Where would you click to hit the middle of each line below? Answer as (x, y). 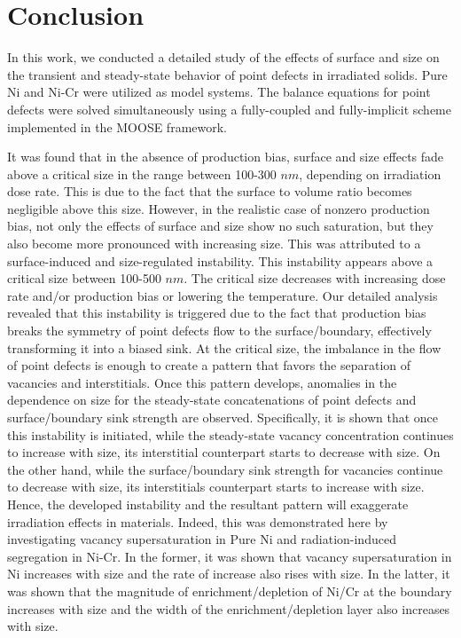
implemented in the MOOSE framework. (117, 126)
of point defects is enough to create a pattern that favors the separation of (209, 365)
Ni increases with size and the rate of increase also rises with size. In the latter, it (229, 574)
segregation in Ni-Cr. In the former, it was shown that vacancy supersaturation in (230, 556)
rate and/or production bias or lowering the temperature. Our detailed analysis (223, 295)
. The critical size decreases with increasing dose (315, 278)
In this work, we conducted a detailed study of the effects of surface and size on (223, 57)
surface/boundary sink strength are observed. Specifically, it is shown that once (223, 417)
